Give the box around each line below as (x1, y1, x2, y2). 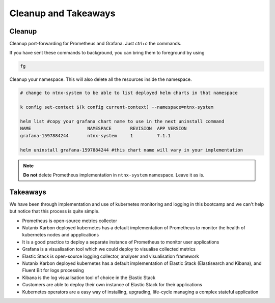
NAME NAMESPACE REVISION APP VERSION (20, 126, 187, 132)
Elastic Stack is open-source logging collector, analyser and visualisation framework (22, 253, 199, 259)
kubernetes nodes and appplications (22, 232, 99, 238)
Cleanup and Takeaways (9, 8, 116, 19)
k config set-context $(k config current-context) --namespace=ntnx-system (20, 104, 214, 110)
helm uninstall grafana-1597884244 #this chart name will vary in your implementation (20, 147, 243, 153)
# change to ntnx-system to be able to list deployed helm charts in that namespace (20, 90, 238, 96)
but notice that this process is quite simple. (9, 208, 100, 215)
